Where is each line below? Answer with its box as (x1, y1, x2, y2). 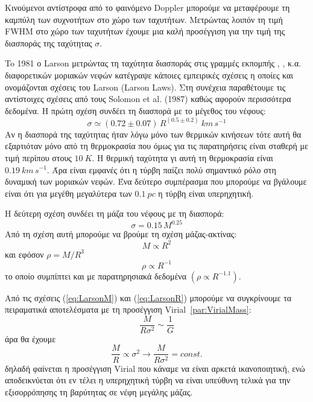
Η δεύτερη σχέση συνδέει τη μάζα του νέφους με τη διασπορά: (5, 207, 224, 220)
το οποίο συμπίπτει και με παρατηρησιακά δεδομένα (5, 269, 187, 282)
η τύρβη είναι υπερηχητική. (158, 187, 254, 199)
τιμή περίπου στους (5, 151, 72, 164)
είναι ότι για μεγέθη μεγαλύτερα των (5, 187, 132, 199)
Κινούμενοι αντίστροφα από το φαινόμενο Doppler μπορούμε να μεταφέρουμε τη (5, 1, 290, 13)
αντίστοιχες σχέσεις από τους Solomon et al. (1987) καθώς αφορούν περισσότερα (5, 92, 291, 105)
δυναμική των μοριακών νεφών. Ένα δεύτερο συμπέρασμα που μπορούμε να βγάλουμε (5, 175, 307, 188)
